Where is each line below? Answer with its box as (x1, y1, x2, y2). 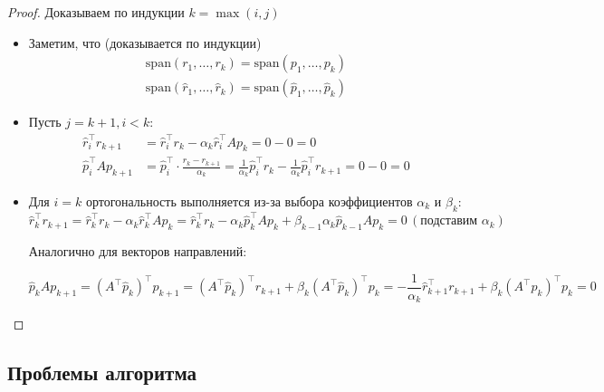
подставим (420, 215, 478, 228)
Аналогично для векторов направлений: (28, 242, 247, 261)
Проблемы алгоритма (7, 359, 197, 387)
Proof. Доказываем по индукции (7, 3, 185, 21)
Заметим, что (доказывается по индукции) (28, 33, 262, 52)
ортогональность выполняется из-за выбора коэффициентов (85, 191, 413, 210)
